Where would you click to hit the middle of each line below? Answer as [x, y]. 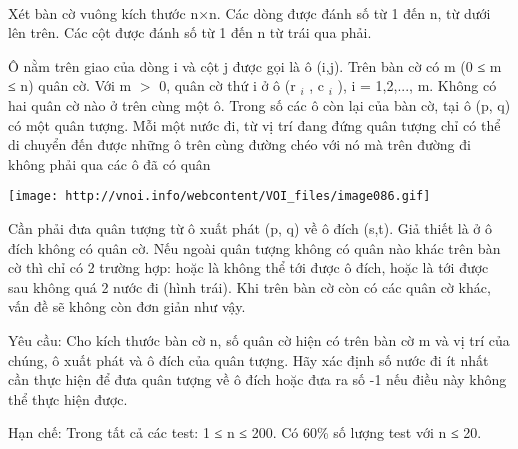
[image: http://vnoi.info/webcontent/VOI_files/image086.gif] [219, 196]
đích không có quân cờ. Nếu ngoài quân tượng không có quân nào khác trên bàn [254, 247]
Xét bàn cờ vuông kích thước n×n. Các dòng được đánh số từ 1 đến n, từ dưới [249, 12]
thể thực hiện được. [68, 398]
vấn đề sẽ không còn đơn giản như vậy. [127, 306]
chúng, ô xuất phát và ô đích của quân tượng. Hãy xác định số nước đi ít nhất [248, 359]
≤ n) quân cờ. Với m [70, 85]
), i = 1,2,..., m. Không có [417, 85]
